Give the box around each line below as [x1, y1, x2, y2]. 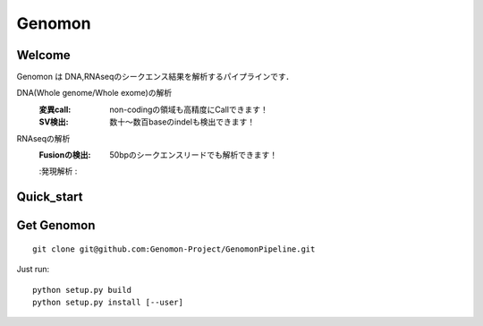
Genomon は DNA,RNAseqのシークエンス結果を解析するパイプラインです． [16, 72, 294, 82]
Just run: [16, 264, 50, 275]
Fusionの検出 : [38, 150, 91, 160]
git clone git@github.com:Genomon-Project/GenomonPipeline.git [32, 244, 316, 254]
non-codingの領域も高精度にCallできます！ [109, 104, 268, 115]
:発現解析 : [38, 166, 78, 176]
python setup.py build [32, 285, 132, 295]
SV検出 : [38, 116, 69, 127]
